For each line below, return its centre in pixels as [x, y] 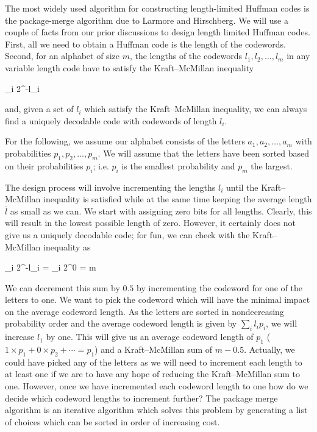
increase [20, 337]
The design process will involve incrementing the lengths [110, 187]
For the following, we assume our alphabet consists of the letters [125, 141]
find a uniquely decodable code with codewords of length [111, 120]
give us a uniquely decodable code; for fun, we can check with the [127, 234]
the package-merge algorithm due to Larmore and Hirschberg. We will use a [147, 20]
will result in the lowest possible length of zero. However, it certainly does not [150, 223]
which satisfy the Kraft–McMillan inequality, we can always [196, 109]
